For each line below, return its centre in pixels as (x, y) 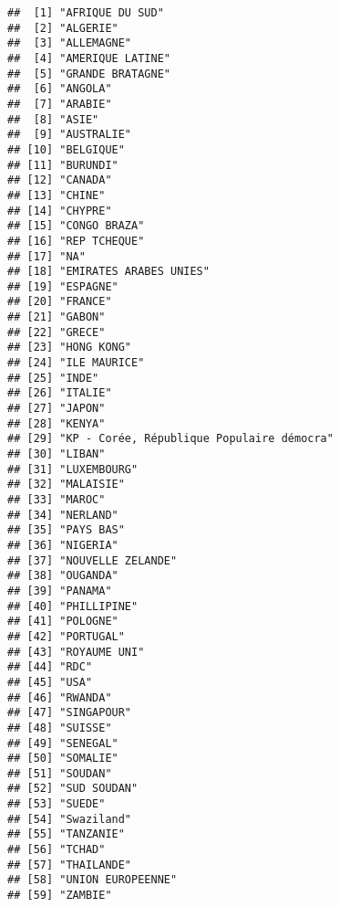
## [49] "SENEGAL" (63, 743)
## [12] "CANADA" (60, 180)
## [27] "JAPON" (56, 409)
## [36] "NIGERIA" (63, 545)
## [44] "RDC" (50, 667)
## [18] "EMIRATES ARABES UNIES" (108, 272)
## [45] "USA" (50, 682)
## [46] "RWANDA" (60, 697)
